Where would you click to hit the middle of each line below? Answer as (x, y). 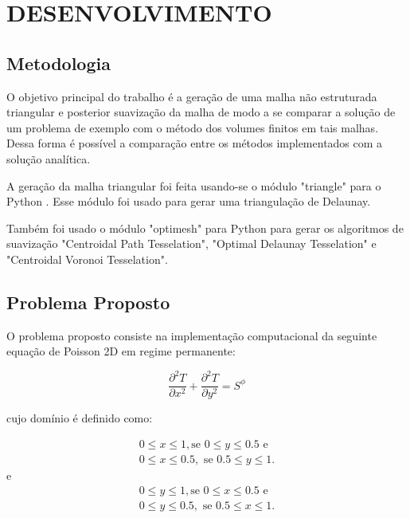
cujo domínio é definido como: (80, 418)
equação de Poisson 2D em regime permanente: (121, 351)
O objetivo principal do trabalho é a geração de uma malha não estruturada (192, 96)
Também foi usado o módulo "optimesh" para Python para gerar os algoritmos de (205, 228)
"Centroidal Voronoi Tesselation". (87, 259)
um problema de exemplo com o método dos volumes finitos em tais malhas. (193, 127)
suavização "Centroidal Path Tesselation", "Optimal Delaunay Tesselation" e (191, 243)
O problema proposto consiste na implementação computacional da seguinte (192, 335)
